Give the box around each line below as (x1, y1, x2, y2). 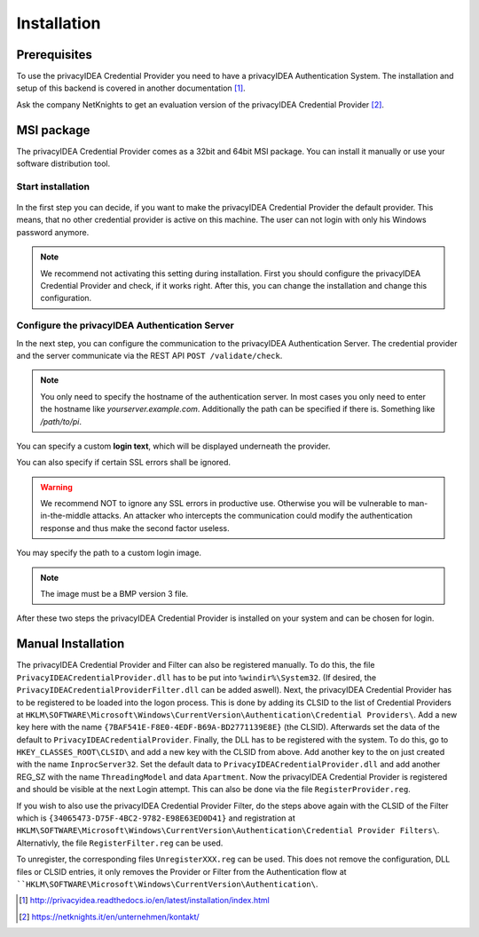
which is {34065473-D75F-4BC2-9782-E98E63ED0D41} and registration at (16, 813, 296, 823)
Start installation (16, 180, 90, 193)
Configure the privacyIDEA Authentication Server (16, 320, 234, 332)
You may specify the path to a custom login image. (16, 547, 202, 559)
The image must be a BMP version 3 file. (40, 589, 189, 600)
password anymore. (16, 226, 90, 237)
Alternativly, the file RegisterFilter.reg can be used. (16, 838, 224, 848)
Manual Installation (16, 636, 125, 652)
